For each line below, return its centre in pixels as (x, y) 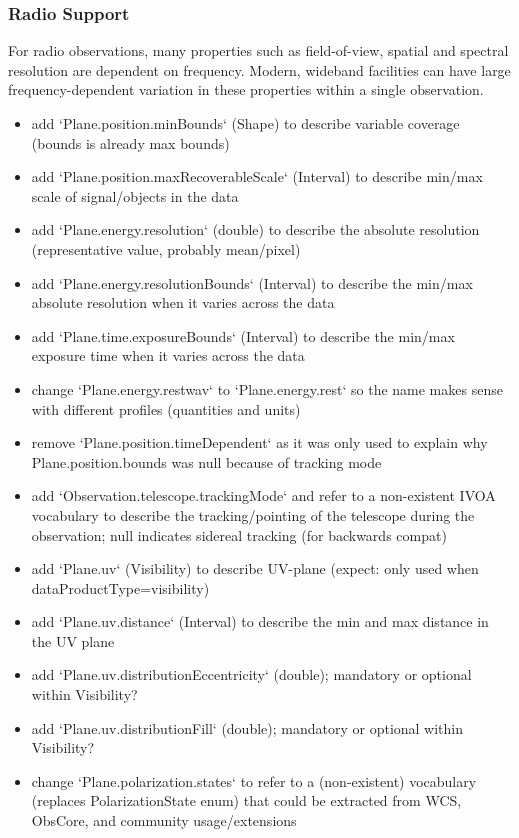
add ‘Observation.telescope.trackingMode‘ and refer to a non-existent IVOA (263, 495)
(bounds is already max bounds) (130, 142)
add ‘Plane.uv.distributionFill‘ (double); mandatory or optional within (247, 727)
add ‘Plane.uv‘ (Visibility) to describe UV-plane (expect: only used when (255, 568)
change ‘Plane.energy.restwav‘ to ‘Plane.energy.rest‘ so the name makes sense (267, 388)
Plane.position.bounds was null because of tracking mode (206, 461)
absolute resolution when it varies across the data (183, 302)
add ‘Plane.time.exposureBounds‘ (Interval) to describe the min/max (243, 335)
